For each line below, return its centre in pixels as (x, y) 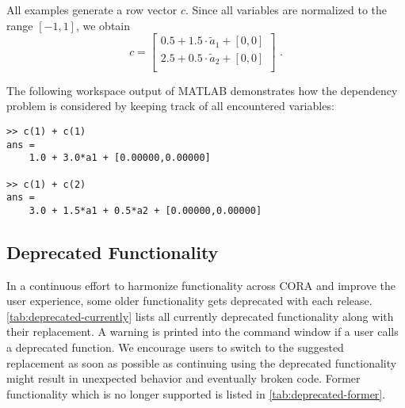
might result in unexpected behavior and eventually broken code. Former (183, 378)
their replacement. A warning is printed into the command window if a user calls (202, 332)
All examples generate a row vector (92, 10)
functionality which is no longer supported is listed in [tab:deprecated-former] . (196, 393)
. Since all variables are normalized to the (286, 10)
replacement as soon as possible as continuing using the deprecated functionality (202, 362)
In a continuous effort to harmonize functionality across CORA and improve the (201, 285)
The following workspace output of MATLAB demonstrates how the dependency (202, 90)
